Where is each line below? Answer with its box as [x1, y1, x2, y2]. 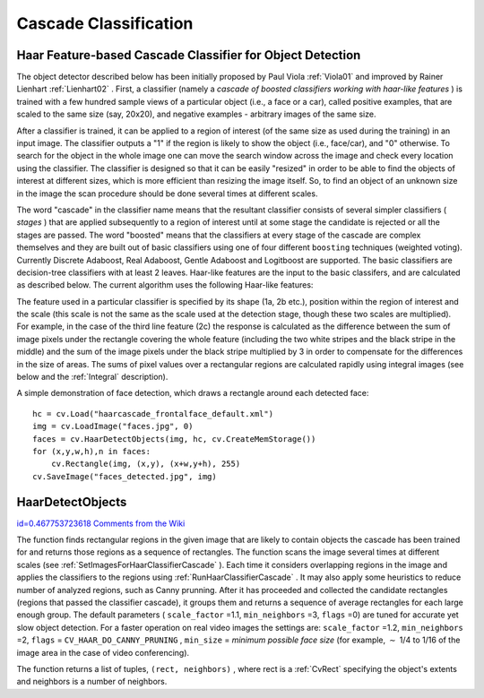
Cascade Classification [16, 13, 194, 33]
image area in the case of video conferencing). [16, 647, 190, 658]
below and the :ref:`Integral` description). [16, 372, 169, 383]
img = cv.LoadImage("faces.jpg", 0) [32, 421, 194, 432]
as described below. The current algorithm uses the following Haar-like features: [16, 280, 314, 290]
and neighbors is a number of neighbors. [16, 676, 168, 687]
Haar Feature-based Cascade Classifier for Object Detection [16, 47, 361, 63]
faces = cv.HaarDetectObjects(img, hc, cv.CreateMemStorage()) [32, 434, 316, 444]
